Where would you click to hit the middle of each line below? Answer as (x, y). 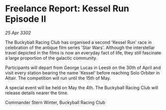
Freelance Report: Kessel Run (67, 9)
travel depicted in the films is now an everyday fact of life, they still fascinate (83, 53)
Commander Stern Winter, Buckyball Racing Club (55, 102)
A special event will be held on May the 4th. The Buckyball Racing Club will (82, 87)
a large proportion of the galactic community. (51, 58)
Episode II (26, 19)
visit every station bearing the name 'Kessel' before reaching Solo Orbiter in (83, 73)
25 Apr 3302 (18, 33)
